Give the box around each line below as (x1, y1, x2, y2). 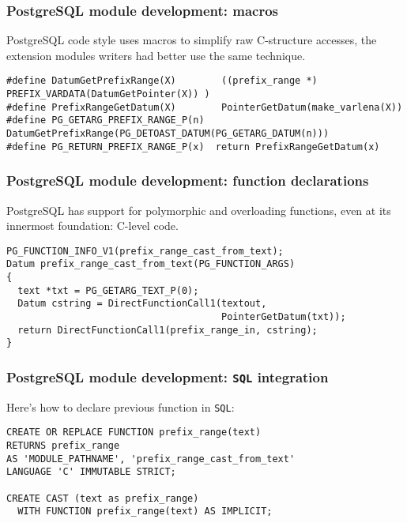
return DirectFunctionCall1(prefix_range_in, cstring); (17, 324, 318, 336)
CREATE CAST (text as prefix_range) (6, 492, 199, 504)
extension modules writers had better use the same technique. (6, 47, 306, 63)
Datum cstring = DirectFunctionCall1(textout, (17, 298, 267, 310)
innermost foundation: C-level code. (6, 217, 179, 234)
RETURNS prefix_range (6, 440, 120, 452)
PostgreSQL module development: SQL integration (6, 367, 329, 386)
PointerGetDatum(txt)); (221, 311, 346, 323)
